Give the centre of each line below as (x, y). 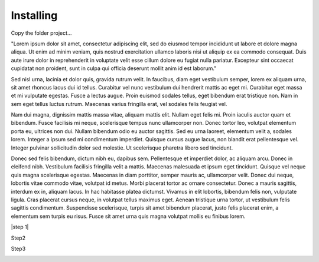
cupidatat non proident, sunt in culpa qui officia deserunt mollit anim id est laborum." (114, 68)
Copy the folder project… (41, 33)
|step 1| (20, 227)
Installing (34, 15)
